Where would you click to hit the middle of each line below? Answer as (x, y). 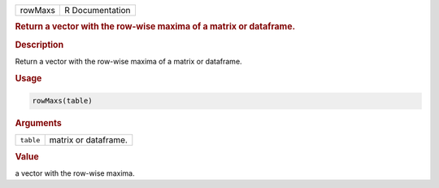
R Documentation (97, 10)
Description (39, 45)
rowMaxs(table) (62, 101)
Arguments (39, 124)
